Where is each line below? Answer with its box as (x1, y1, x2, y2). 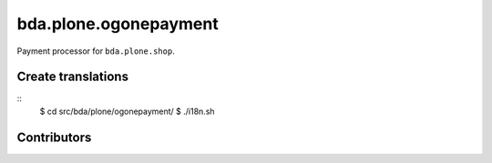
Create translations (16, 69, 129, 85)
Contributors (16, 129, 92, 145)
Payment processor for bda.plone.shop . (16, 46, 175, 56)
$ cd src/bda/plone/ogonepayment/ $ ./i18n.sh (39, 106, 215, 117)
